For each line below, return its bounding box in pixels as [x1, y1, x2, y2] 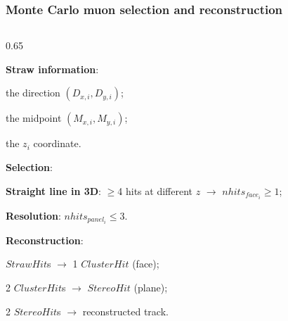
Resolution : [6, 208, 61, 222]
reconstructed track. [82, 303, 169, 318]
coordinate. [33, 136, 81, 151]
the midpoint [6, 111, 62, 125]
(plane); [133, 279, 168, 294]
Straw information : [6, 61, 99, 76]
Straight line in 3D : [6, 183, 101, 198]
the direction [6, 85, 60, 100]
